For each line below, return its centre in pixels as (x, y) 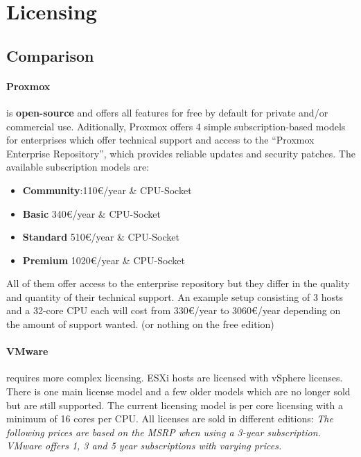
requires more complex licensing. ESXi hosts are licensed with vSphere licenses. (175, 378)
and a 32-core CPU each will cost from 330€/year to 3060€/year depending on (174, 310)
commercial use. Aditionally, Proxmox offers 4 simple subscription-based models (176, 126)
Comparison (50, 55)
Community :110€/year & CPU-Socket (107, 190)
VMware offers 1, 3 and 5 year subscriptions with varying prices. (144, 446)
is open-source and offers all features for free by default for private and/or (167, 112)
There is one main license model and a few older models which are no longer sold (178, 391)
